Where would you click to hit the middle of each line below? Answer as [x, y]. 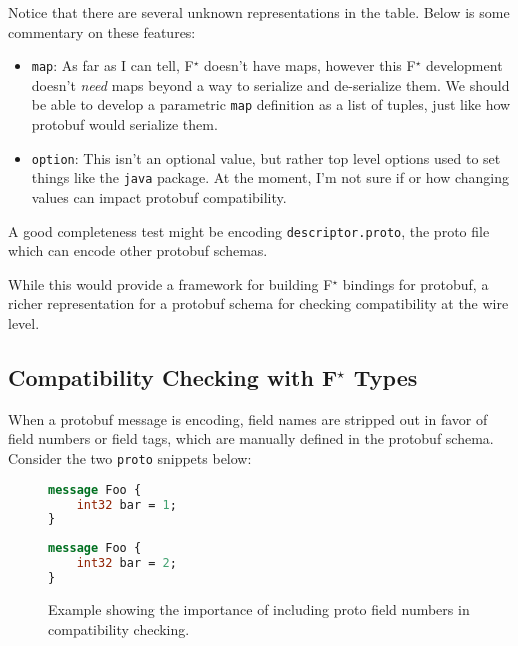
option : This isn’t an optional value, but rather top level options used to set [266, 157]
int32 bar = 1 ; [126, 504]
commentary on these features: [102, 31]
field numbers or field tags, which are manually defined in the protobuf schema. [251, 438]
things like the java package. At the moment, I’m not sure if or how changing [270, 177]
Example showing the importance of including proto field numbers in [259, 608]
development [464, 65]
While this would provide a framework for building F [170, 283]
